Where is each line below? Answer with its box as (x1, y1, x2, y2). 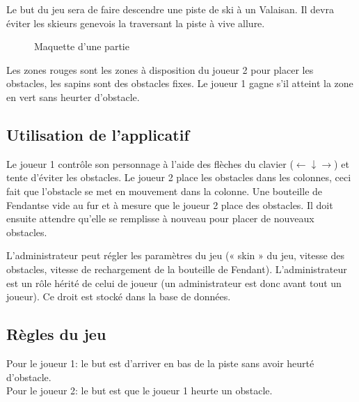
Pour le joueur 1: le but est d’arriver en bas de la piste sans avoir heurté (6, 355, 314, 370)
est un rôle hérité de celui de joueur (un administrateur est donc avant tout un (6, 275, 342, 290)
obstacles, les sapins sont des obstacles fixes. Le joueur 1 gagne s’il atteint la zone (6, 76, 353, 91)
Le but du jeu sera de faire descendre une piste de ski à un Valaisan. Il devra (6, 2, 334, 16)
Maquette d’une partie (34, 39, 129, 54)
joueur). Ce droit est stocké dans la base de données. (6, 289, 231, 304)
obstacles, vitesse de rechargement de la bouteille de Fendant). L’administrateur (6, 261, 347, 276)
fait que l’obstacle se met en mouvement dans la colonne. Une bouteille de (6, 183, 323, 198)
